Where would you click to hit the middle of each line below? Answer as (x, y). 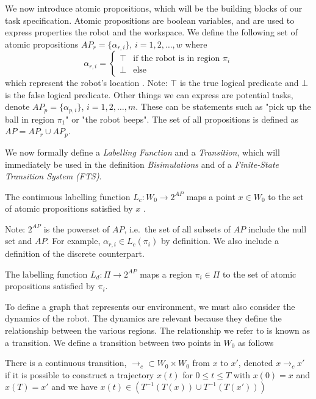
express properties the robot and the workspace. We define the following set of (151, 32)
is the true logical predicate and (239, 83)
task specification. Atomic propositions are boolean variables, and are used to (150, 20)
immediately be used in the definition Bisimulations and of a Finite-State (142, 164)
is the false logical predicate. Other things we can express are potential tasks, (149, 94)
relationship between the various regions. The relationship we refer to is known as (158, 330)
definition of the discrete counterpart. (75, 253)
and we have (74, 386)
